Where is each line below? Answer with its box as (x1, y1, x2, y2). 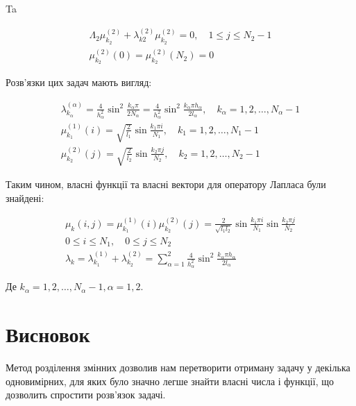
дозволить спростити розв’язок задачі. (6, 387, 166, 402)
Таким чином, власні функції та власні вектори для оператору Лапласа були (6, 177, 326, 192)
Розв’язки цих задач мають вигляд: (6, 75, 152, 90)
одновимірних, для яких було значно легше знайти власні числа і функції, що (6, 373, 334, 388)
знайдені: (6, 190, 44, 205)
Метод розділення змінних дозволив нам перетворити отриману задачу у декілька (6, 360, 350, 374)
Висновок (6, 320, 90, 348)
